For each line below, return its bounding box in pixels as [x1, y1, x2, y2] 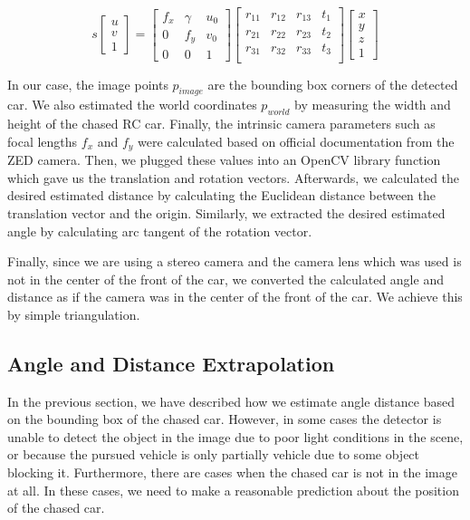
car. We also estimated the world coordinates [7, 95, 257, 114]
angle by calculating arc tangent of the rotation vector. [7, 221, 312, 240]
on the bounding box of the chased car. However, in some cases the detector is [7, 409, 442, 429]
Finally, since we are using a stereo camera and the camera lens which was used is [7, 252, 462, 271]
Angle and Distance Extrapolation [7, 349, 335, 377]
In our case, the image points [7, 74, 168, 93]
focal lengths [7, 131, 78, 150]
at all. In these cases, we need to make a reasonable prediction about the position [7, 480, 459, 499]
